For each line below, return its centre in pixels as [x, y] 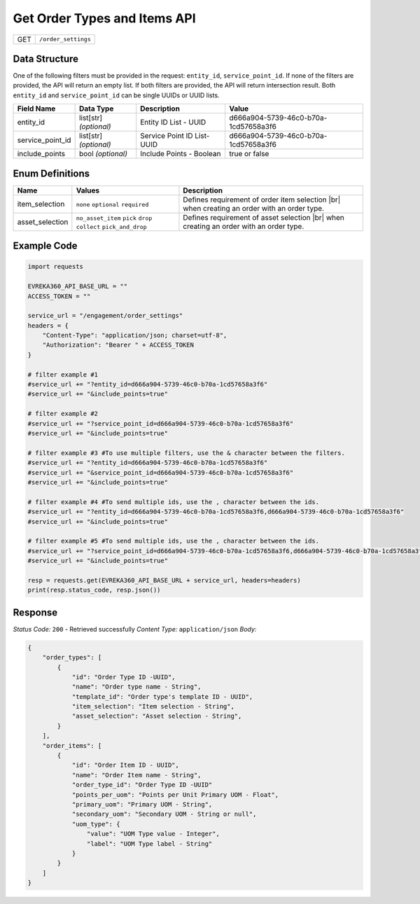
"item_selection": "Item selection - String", [153, 707]
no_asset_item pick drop [114, 218]
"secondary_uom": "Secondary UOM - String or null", [164, 814]
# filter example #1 [63, 374]
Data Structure [46, 58]
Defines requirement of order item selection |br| [262, 200]
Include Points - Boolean [181, 154]
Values [88, 190]
